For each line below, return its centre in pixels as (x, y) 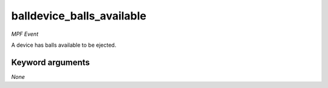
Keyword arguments (51, 62)
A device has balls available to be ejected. (64, 45)
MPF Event (25, 34)
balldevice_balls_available (79, 16)
